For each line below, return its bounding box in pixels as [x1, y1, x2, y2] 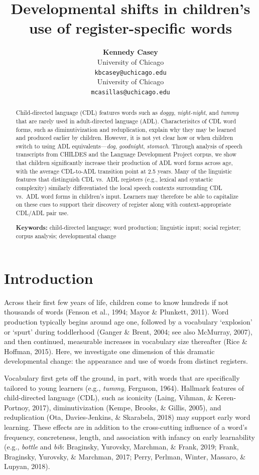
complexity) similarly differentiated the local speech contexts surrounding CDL [16, 184, 222, 192]
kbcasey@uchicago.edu [94, 69, 167, 76]
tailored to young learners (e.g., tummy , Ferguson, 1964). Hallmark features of [4, 382, 244, 393]
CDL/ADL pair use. [16, 209, 69, 217]
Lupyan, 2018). [4, 461, 50, 471]
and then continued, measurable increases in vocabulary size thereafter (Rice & [4, 336, 247, 347]
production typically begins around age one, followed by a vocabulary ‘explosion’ [4, 316, 252, 327]
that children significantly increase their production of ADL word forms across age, [16, 159, 233, 167]
